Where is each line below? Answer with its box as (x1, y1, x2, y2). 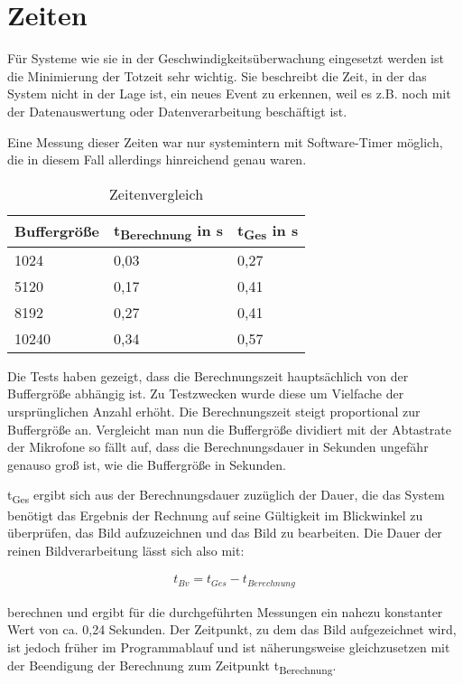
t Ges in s (237, 219, 299, 243)
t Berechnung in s (114, 219, 224, 243)
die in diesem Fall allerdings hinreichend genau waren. (7, 150, 307, 169)
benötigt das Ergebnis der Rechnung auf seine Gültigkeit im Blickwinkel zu (7, 505, 423, 524)
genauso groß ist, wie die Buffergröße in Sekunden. (7, 454, 286, 473)
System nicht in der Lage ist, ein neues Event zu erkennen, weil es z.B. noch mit (7, 84, 451, 103)
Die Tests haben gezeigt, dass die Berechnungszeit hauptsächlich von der (7, 366, 409, 385)
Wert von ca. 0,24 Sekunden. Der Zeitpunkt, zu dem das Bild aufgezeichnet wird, (7, 620, 457, 639)
